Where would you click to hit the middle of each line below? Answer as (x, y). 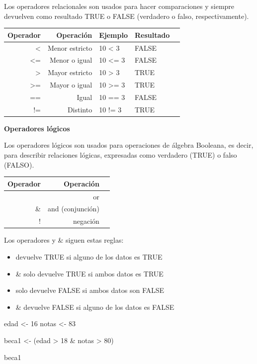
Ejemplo (113, 35)
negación (86, 221)
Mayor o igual (71, 85)
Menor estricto (70, 47)
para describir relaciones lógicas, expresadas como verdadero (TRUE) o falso (121, 155)
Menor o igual (71, 60)
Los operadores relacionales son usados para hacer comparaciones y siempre (119, 6)
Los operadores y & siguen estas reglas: (64, 240)
